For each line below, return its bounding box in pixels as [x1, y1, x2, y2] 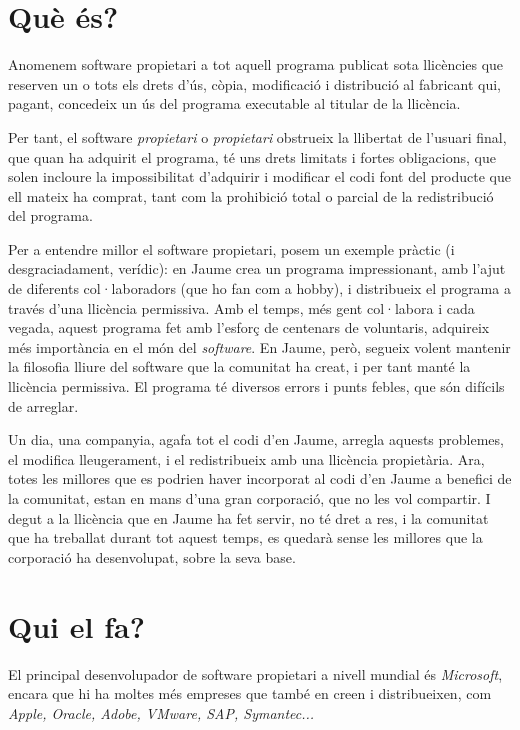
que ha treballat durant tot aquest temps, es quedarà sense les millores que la [8, 527, 483, 548]
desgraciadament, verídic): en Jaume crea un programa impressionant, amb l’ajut [8, 258, 506, 279]
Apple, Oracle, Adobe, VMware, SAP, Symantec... [8, 702, 315, 723]
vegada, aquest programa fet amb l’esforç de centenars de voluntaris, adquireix [8, 317, 490, 338]
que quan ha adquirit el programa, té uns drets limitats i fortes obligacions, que [8, 146, 496, 167]
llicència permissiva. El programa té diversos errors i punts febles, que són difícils [8, 376, 505, 397]
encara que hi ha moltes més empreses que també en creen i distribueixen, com [8, 683, 492, 704]
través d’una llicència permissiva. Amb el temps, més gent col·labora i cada [8, 297, 475, 318]
